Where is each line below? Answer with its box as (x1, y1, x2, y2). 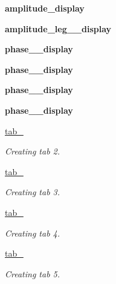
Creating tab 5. (5, 267, 60, 280)
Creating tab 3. (5, 185, 60, 198)
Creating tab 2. (5, 145, 60, 158)
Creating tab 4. (5, 226, 60, 239)
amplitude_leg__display (5, 22, 112, 35)
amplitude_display (5, 2, 85, 14)
